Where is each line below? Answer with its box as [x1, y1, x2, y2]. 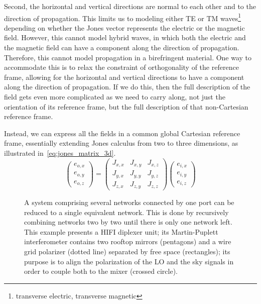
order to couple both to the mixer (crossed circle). [24, 266, 178, 276]
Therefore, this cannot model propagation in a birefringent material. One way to [4, 52, 252, 62]
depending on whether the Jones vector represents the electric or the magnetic [4, 22, 245, 33]
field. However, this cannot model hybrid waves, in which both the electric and [4, 32, 246, 43]
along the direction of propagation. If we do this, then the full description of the [4, 81, 250, 92]
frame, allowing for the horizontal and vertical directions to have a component [4, 71, 244, 82]
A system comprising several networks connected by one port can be [24, 197, 234, 208]
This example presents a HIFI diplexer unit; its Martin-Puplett [24, 226, 218, 237]
